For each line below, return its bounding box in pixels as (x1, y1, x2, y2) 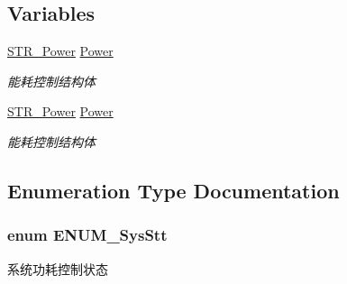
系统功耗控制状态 (7, 259, 108, 278)
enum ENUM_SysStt (7, 224, 168, 246)
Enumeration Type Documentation (7, 176, 340, 204)
